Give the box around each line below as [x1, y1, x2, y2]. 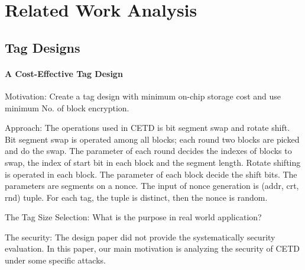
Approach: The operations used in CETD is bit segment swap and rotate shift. [5, 121, 290, 134]
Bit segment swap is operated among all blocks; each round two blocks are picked [5, 133, 300, 145]
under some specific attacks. [5, 254, 106, 266]
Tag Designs [5, 38, 80, 56]
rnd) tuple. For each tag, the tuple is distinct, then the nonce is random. [5, 191, 268, 203]
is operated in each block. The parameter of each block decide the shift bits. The [5, 168, 297, 180]
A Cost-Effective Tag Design [5, 67, 123, 79]
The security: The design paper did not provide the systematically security [5, 230, 275, 243]
